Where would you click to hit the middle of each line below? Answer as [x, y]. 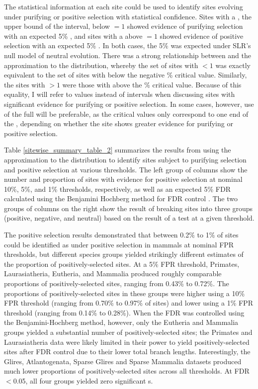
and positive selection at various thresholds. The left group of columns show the [126, 169]
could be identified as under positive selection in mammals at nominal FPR [119, 244]
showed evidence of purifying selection [185, 26]
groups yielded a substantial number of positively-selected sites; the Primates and [128, 332]
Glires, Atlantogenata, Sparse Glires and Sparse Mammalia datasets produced [123, 361]
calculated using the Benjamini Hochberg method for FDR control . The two [121, 198]
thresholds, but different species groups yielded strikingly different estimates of [124, 254]
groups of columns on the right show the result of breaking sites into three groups [129, 208]
